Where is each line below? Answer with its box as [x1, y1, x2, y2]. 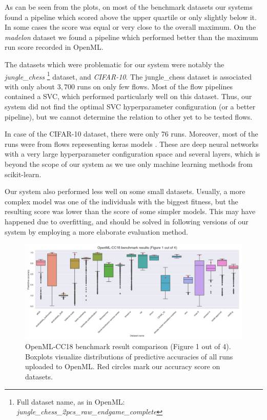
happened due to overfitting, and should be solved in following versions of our [5, 216, 249, 226]
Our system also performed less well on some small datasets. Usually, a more [5, 186, 245, 197]
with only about [5, 81, 55, 91]
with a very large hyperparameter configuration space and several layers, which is [5, 148, 260, 159]
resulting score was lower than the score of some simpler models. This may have [5, 206, 256, 217]
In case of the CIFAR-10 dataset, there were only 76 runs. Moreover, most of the [5, 128, 258, 139]
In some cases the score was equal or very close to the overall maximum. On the [5, 22, 256, 32]
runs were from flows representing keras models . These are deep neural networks [5, 138, 259, 149]
